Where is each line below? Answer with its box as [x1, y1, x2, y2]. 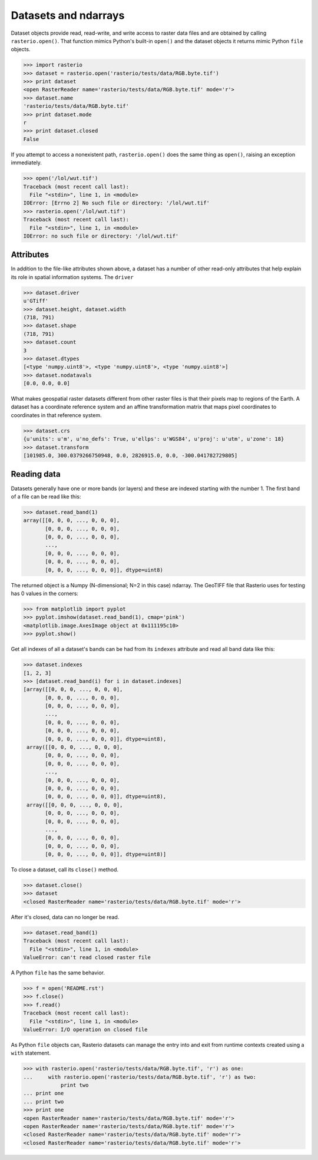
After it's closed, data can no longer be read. [11, 913, 120, 920]
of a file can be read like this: [11, 493, 81, 500]
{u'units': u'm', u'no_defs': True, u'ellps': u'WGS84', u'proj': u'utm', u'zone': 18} [23, 436, 284, 442]
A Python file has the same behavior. [11, 969, 105, 976]
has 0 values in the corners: [11, 590, 79, 597]
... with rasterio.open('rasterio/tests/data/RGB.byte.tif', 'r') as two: [23, 1073, 256, 1080]
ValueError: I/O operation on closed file [23, 1026, 148, 1033]
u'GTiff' [23, 298, 49, 305]
